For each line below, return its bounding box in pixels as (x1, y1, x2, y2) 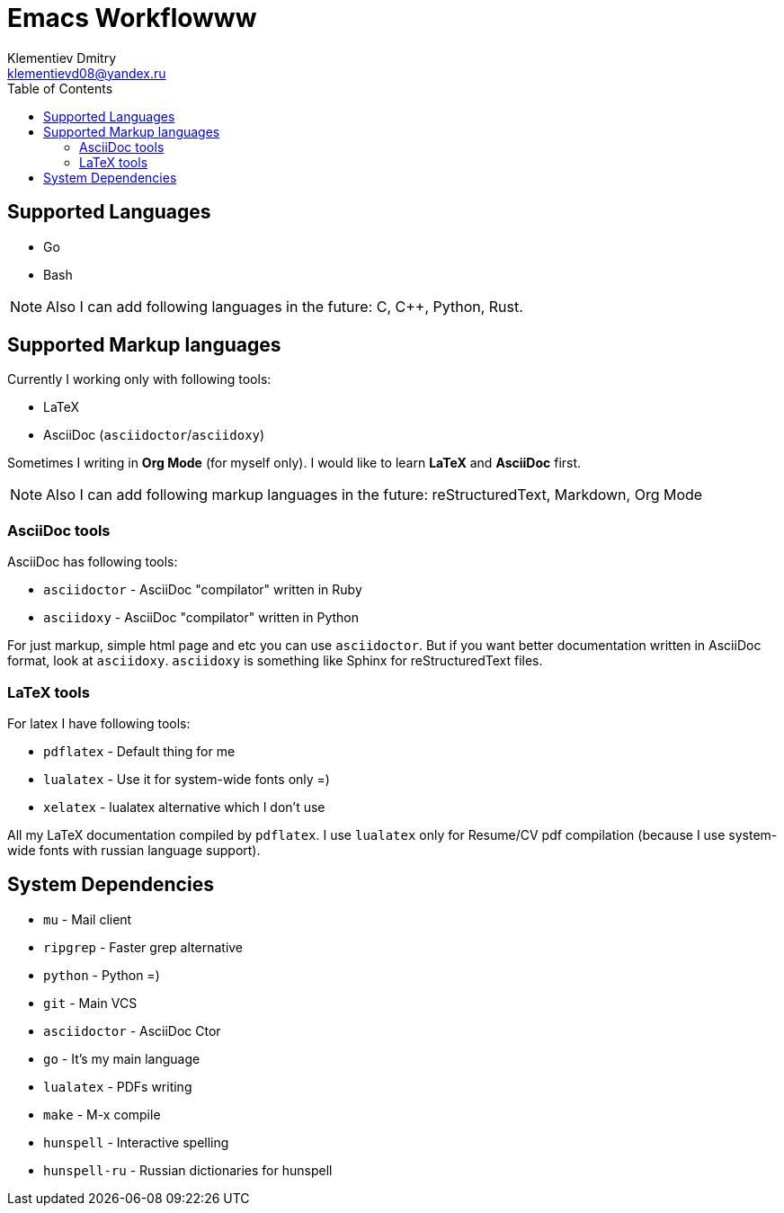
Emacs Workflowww (7, 3, 257, 33)
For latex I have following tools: (7, 715, 191, 731)
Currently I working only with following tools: (7, 371, 272, 388)
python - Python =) (43, 967, 160, 983)
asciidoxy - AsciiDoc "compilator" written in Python (43, 610, 359, 626)
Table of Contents (7, 80, 113, 96)
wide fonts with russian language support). (7, 842, 261, 858)
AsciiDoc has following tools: (7, 554, 178, 570)
